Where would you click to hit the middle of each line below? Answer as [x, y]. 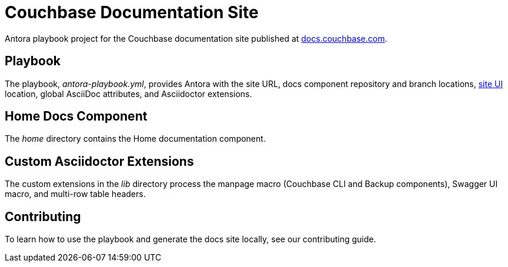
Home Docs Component [76, 116]
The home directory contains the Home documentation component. [135, 139]
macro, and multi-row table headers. [75, 194]
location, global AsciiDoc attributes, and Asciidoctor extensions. [128, 94]
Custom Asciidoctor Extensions [99, 161]
